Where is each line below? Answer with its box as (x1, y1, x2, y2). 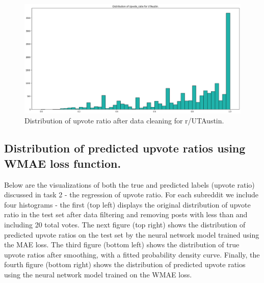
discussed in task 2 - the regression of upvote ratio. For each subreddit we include (4, 189, 259, 200)
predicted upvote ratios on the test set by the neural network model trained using (4, 229, 259, 240)
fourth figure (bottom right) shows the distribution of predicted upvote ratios (4, 259, 246, 270)
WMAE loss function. (4, 155, 121, 171)
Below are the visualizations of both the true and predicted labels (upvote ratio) (4, 179, 255, 190)
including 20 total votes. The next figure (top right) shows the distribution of (4, 219, 246, 230)
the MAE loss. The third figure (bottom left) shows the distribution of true (4, 239, 240, 250)
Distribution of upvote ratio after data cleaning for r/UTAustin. (24, 115, 224, 126)
